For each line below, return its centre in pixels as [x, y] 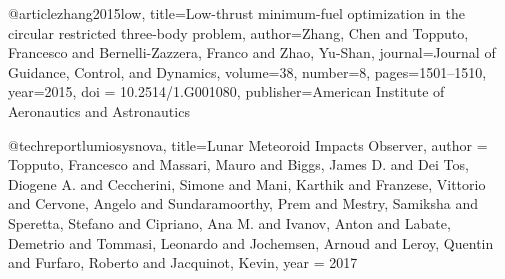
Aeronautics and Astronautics [99, 110]
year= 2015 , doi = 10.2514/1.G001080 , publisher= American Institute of [226, 91]
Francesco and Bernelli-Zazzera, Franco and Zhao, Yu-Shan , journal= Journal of [252, 52]
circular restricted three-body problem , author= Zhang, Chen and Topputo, [238, 32]
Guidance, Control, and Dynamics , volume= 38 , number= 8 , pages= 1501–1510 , [247, 71]
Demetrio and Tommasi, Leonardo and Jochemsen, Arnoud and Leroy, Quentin [251, 242]
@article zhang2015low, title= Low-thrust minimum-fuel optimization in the [236, 13]
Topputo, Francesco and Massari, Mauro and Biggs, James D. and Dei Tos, [238, 164]
